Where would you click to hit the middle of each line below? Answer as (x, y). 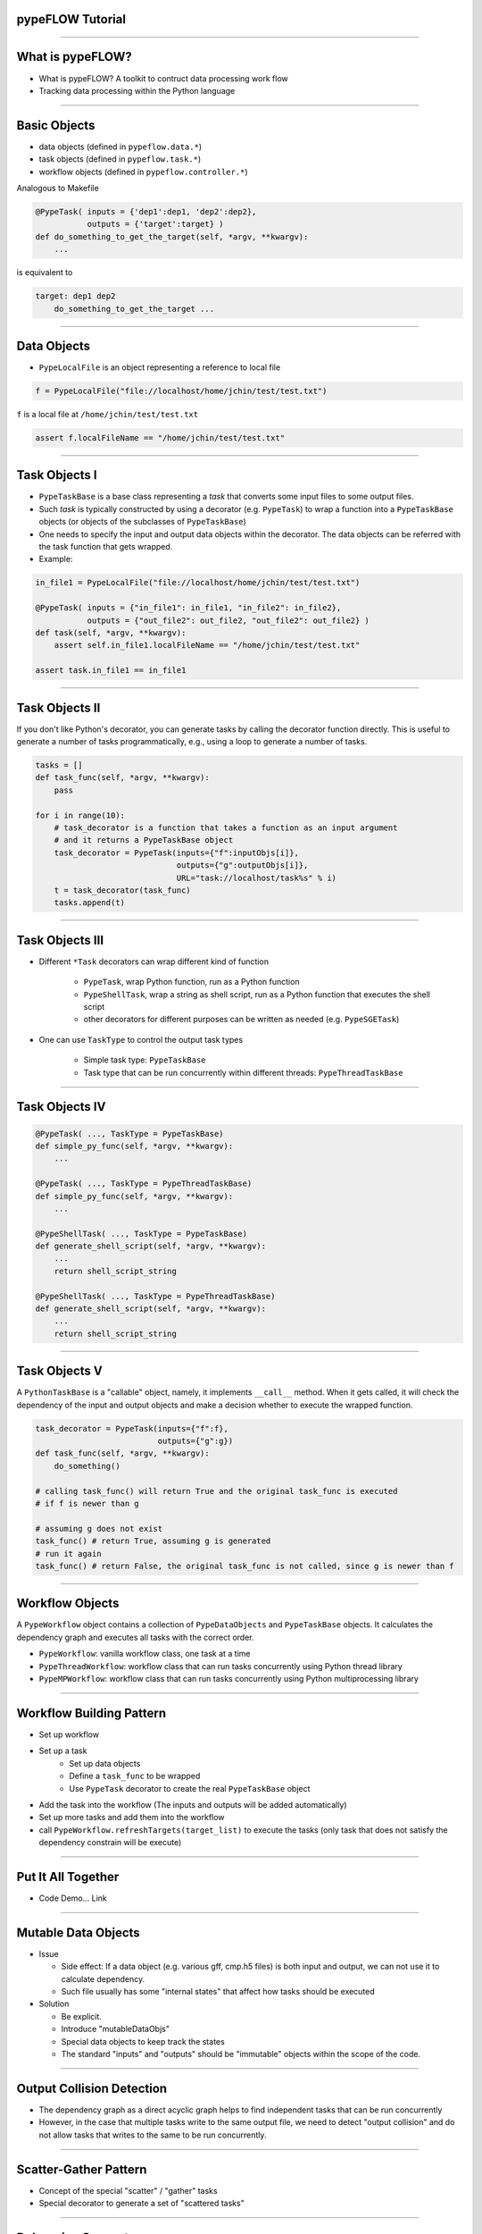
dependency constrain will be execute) (110, 1843)
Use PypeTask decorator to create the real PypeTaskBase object (190, 1788)
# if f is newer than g (87, 1504)
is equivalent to (45, 273)
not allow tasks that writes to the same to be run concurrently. (153, 2135)
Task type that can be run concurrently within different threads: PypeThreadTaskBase (243, 1072)
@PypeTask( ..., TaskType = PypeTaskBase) (129, 1134)
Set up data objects (105, 1763)
